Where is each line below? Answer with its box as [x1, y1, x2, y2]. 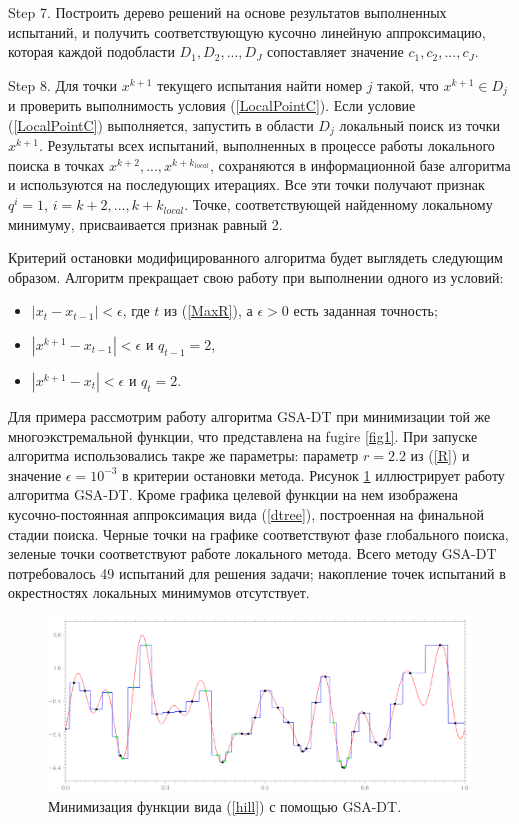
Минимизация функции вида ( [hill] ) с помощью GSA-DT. [48, 795, 402, 816]
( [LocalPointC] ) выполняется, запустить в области [8, 114, 314, 135]
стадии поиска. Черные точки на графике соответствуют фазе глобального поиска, [8, 523, 509, 544]
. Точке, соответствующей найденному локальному [184, 194, 493, 215]
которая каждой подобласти [8, 41, 175, 62]
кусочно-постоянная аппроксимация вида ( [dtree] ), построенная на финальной [8, 504, 484, 524]
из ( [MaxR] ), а [164, 300, 253, 321]
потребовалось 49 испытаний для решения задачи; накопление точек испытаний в [8, 562, 506, 583]
